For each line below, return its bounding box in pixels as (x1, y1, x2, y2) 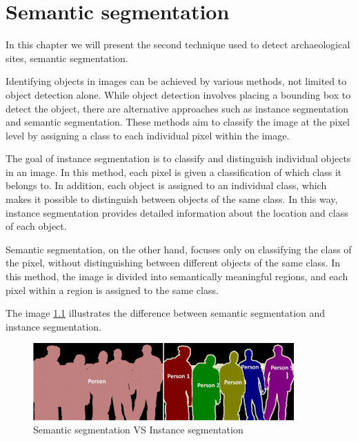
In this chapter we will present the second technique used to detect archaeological (6, 37, 350, 52)
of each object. (6, 219, 67, 233)
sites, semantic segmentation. (6, 50, 128, 65)
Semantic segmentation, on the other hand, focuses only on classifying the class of (6, 242, 352, 256)
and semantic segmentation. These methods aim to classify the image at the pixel (6, 115, 350, 129)
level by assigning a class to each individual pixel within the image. (6, 128, 290, 142)
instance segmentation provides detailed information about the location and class (6, 205, 348, 219)
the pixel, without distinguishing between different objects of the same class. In (6, 255, 341, 270)
